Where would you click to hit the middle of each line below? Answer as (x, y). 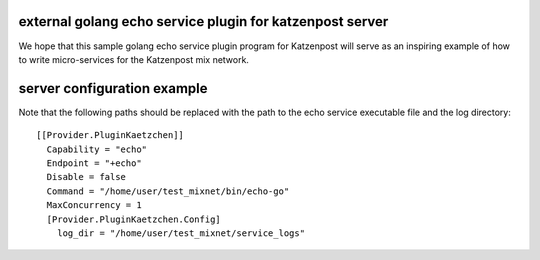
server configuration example (113, 88)
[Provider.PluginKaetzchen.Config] (134, 219)
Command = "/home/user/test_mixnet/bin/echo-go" (168, 191)
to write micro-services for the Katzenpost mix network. (134, 59)
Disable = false (86, 177)
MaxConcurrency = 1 (94, 205)
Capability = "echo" (97, 149)
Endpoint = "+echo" (94, 163)
